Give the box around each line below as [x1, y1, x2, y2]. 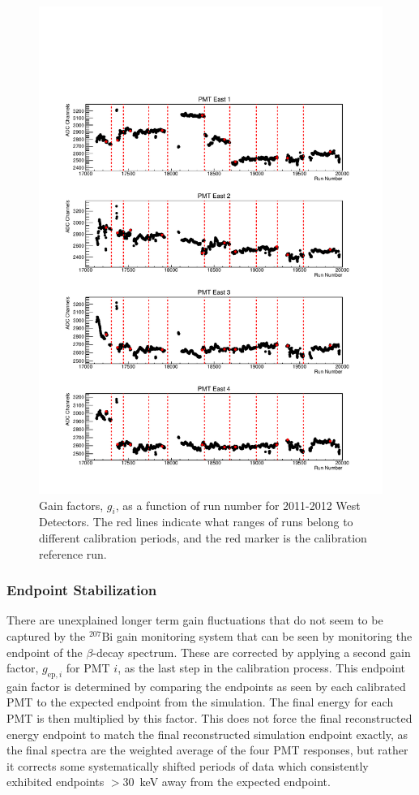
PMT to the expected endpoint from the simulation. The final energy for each [6, 693, 394, 711]
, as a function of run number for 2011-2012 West [115, 496, 361, 513]
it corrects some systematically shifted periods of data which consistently [6, 757, 369, 774]
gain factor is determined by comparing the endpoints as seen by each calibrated [6, 677, 406, 694]
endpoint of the [6, 643, 83, 660]
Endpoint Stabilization [6, 580, 157, 600]
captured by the [6, 627, 86, 644]
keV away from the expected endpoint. [139, 773, 331, 790]
